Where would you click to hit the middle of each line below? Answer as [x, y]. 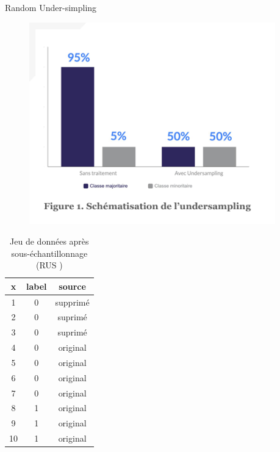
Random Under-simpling [51, 7]
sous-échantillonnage [49, 253]
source [72, 286]
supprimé [72, 302]
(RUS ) [49, 265]
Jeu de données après [49, 241]
